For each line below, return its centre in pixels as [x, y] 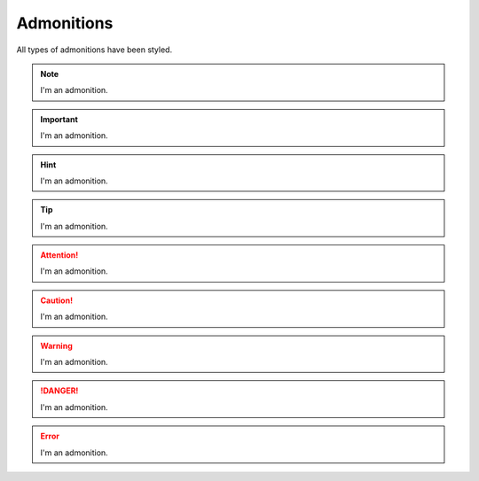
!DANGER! [59, 391]
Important [59, 119]
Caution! [57, 300]
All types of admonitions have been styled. [94, 50]
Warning [56, 345]
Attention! [59, 255]
